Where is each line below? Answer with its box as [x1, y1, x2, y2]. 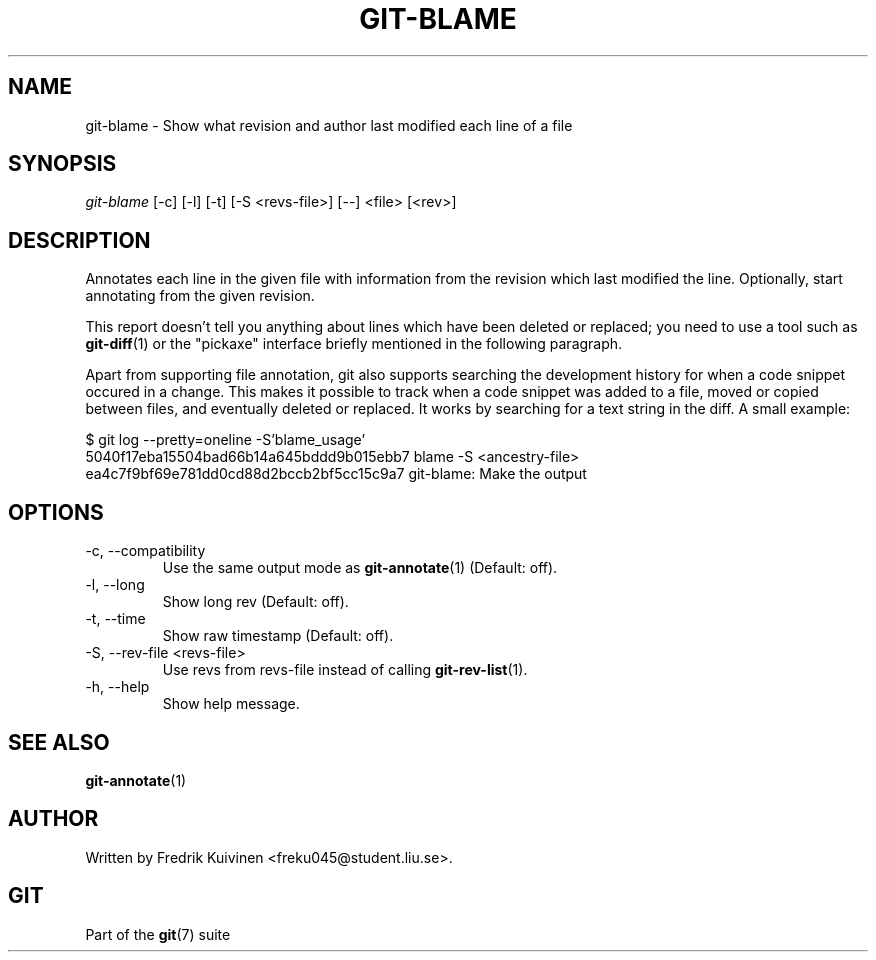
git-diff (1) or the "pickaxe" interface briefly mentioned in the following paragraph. [85, 335, 623, 353]
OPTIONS [8, 499, 104, 525]
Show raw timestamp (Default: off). [162, 627, 394, 645]
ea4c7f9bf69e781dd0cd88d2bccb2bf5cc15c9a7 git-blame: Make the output [85, 465, 587, 483]
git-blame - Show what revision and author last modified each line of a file [85, 116, 573, 134]
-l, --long [85, 576, 145, 594]
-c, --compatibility [85, 542, 206, 560]
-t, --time [85, 610, 146, 628]
